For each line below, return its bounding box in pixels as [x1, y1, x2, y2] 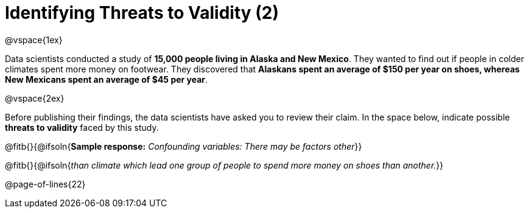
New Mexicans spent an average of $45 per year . [5, 74, 208, 85]
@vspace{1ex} [5, 34, 63, 45]
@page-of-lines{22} [5, 178, 86, 189]
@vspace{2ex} [5, 93, 65, 103]
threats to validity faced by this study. [5, 122, 159, 133]
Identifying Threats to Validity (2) [5, 2, 279, 23]
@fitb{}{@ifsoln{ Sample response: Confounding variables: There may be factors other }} [5, 141, 362, 152]
